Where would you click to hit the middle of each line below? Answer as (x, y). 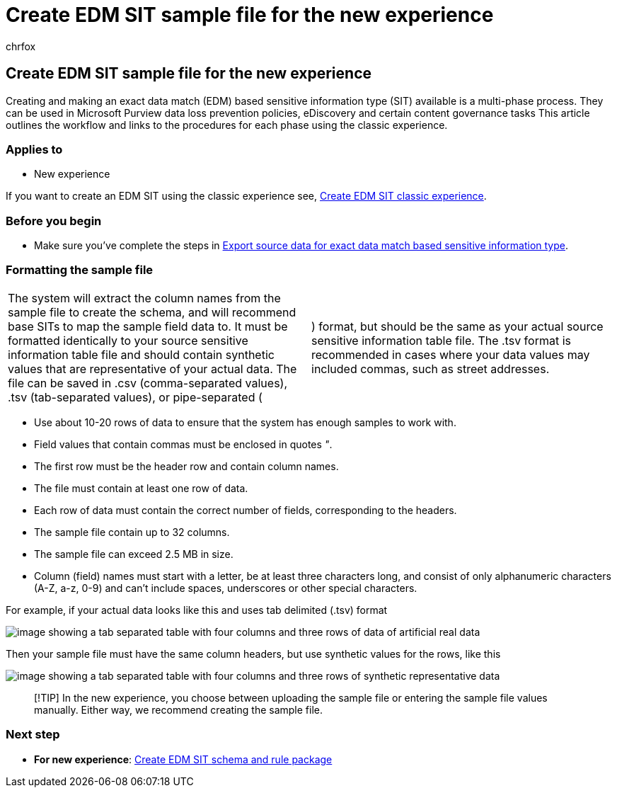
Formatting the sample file (80, 270)
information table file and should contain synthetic (141, 354)
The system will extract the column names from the (144, 298)
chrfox (21, 46)
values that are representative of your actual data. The (152, 369)
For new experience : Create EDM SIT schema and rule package (183, 759)
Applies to (34, 149)
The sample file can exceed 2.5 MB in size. (134, 554)
